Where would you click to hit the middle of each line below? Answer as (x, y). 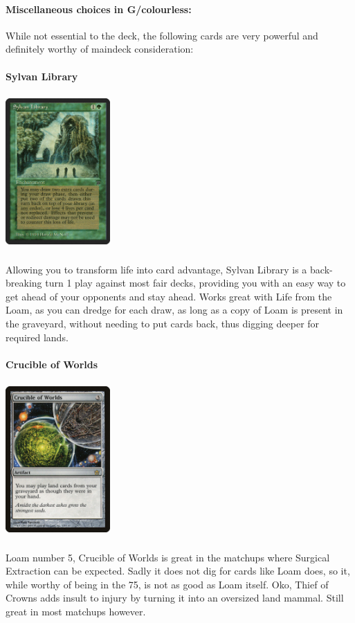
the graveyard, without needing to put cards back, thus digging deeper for (163, 323)
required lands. (37, 337)
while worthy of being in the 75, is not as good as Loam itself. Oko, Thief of (167, 584)
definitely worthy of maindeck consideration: (100, 49)
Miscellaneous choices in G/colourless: (99, 9)
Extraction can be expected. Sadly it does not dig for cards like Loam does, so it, (178, 571)
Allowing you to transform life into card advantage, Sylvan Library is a (156, 269)
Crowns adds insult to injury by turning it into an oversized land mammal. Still (175, 598)
